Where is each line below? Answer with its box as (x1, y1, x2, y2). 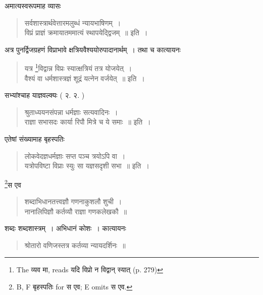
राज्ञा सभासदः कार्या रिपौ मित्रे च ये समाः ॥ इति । (24, 116, 151, 127)
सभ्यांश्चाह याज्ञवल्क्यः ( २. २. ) (5, 90, 85, 100)
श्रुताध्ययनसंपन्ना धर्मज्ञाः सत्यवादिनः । (24, 106, 118, 117)
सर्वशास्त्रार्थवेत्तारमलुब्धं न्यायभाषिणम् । (24, 17, 121, 28)
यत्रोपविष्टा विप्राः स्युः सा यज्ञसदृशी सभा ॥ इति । (24, 160, 149, 171)
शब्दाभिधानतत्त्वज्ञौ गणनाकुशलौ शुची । (24, 196, 122, 207)
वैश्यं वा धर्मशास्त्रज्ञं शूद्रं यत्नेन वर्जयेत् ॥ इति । (24, 73, 145, 83)
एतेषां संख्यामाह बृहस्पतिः (5, 134, 65, 144)
